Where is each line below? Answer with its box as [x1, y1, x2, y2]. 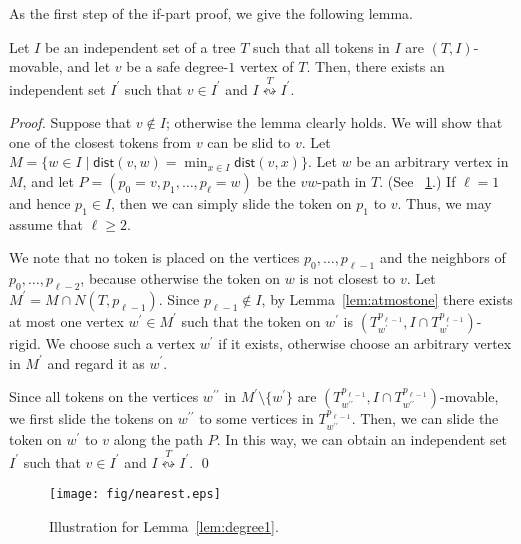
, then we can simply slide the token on [111, 192, 352, 213]
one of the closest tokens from [9, 131, 192, 152]
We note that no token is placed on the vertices [9, 247, 300, 268]
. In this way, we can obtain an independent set [216, 429, 508, 450]
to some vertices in [199, 408, 314, 429]
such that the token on [181, 310, 321, 331]
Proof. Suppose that [9, 112, 132, 133]
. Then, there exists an [306, 56, 445, 77]
